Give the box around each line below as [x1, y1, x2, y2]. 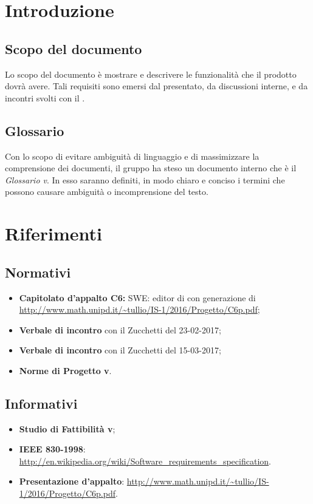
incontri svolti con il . [5, 91, 85, 104]
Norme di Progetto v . [19, 364, 112, 376]
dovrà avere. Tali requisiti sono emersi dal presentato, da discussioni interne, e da [5, 80, 308, 92]
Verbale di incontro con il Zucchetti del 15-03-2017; [19, 344, 221, 356]
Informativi [5, 393, 78, 412]
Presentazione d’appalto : [19, 475, 125, 488]
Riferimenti [5, 221, 102, 246]
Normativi [5, 262, 71, 281]
